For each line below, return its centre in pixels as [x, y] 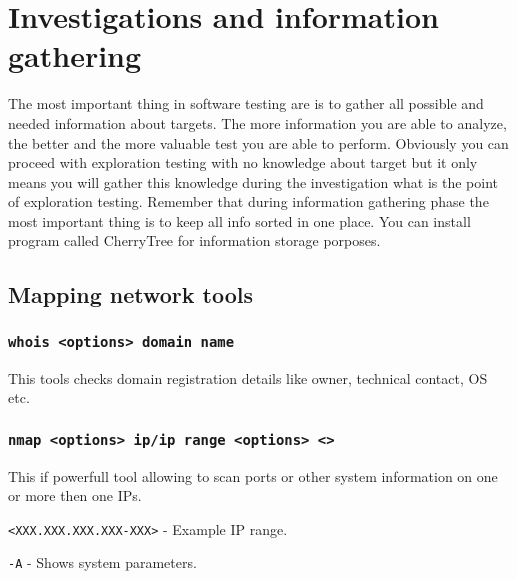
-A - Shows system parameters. [102, 562]
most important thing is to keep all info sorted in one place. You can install [239, 220]
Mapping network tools [130, 294]
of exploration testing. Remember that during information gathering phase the [248, 201]
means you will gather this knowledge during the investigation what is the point [253, 181]
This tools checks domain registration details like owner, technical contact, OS [248, 377]
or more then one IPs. [75, 495]
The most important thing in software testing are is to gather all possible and [246, 103]
